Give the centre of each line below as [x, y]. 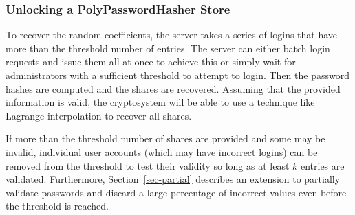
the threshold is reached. [57, 206]
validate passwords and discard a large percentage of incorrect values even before [176, 192]
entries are [322, 165]
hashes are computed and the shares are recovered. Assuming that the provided [173, 88]
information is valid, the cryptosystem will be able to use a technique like [160, 102]
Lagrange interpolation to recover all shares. [99, 115]
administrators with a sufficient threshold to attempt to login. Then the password [177, 75]
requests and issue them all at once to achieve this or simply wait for [151, 61]
